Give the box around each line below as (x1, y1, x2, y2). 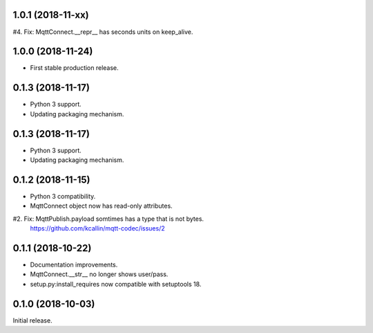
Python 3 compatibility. (30, 192, 96, 200)
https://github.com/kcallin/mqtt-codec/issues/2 (30, 224, 165, 233)
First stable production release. (30, 64, 119, 72)
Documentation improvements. (30, 260, 118, 269)
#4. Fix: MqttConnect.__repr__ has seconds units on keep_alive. (12, 28, 193, 36)
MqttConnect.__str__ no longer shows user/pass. (30, 270, 169, 278)
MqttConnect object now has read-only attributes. (30, 201, 173, 210)
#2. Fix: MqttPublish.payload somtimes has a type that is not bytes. (12, 215, 204, 223)
